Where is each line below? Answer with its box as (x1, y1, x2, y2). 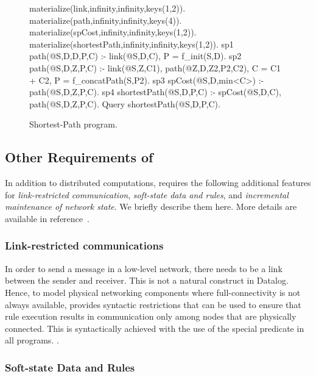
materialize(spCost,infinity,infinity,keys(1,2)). (29, 26, 197, 38)
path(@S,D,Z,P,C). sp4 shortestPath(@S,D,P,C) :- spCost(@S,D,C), (29, 85, 281, 98)
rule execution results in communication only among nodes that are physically (5, 310, 297, 323)
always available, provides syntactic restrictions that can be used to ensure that (5, 298, 301, 311)
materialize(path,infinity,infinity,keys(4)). (29, 13, 182, 26)
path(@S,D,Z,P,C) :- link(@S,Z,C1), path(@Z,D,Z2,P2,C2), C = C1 (29, 61, 281, 74)
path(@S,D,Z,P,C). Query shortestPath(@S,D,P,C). (29, 97, 220, 110)
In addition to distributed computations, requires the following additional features (5, 176, 311, 189)
